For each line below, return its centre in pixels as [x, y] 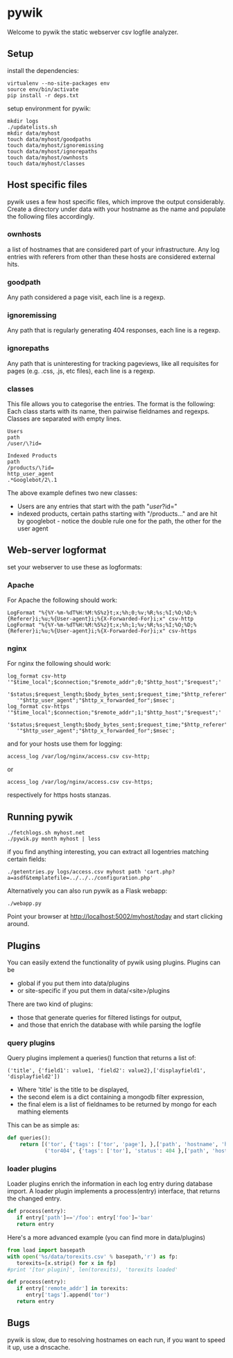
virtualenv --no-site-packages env [59, 83]
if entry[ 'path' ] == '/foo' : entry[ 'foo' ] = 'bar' [85, 1218]
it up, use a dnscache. [39, 1347]
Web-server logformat [57, 550]
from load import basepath [46, 1250]
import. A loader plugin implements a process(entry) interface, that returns [114, 1191]
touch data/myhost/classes [46, 164]
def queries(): [29, 1138]
